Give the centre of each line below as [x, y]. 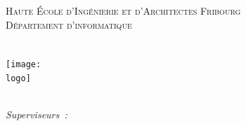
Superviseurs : [37, 114]
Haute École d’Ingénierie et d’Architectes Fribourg [123, 10]
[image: [24, 65]
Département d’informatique [69, 24]
